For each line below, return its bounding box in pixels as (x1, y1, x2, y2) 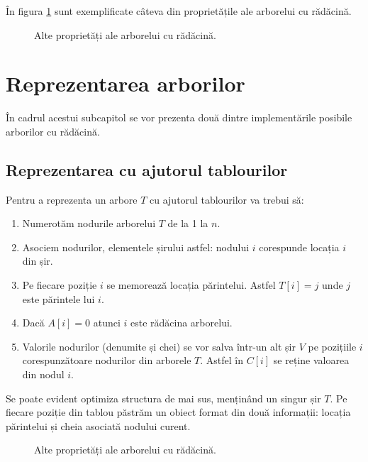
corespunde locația (259, 239, 340, 254)
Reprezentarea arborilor (6, 69, 245, 98)
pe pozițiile (308, 339, 357, 353)
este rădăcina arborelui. (130, 315, 233, 330)
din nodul (22, 367, 65, 382)
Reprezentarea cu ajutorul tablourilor (6, 158, 288, 180)
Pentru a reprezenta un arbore (6, 192, 138, 207)
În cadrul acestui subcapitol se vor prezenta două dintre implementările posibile (6, 110, 352, 125)
